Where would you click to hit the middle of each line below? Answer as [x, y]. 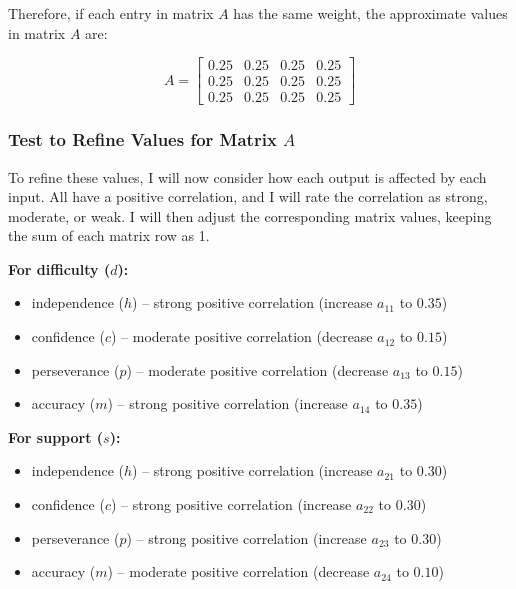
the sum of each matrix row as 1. [109, 235]
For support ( [56, 436]
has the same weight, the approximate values [370, 13]
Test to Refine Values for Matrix [142, 139]
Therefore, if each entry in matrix [111, 13]
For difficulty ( [59, 268]
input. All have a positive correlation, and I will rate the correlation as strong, [248, 196]
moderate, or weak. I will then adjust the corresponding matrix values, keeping [250, 215]
